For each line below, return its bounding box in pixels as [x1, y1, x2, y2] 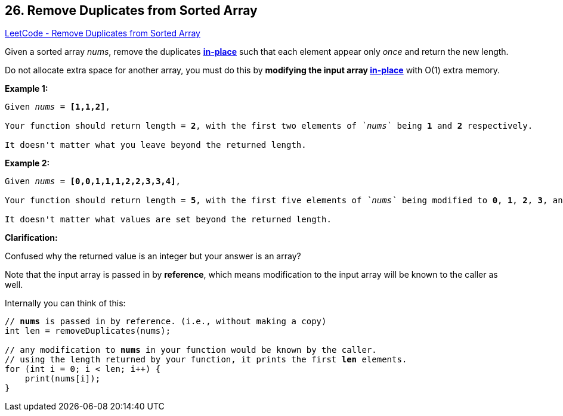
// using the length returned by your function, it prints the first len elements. [5, 355, 407, 365]
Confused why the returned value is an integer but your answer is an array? [5, 251, 301, 262]
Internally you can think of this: [5, 298, 126, 309]
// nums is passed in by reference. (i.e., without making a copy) [5, 316, 327, 327]
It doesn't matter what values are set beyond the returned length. [5, 215, 332, 225]
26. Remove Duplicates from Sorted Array [5, 3, 258, 18]
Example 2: [5, 158, 50, 169]
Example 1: [5, 83, 48, 94]
